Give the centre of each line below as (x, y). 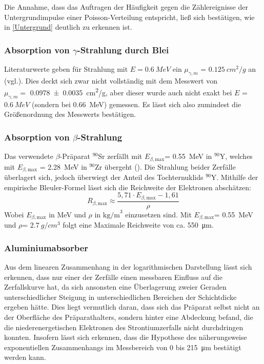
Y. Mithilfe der (235, 177)
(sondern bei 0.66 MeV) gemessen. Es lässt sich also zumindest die (136, 104)
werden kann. (25, 357)
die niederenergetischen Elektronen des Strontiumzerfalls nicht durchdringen (124, 327)
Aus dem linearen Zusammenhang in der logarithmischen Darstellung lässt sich (128, 267)
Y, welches (236, 156)
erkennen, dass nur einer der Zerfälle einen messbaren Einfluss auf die (113, 277)
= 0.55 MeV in (188, 156)
